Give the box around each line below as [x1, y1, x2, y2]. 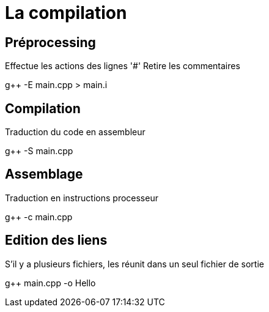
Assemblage [5, 166, 83, 182]
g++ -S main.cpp [5, 146, 73, 157]
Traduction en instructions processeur [5, 192, 158, 203]
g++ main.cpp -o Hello [5, 277, 96, 288]
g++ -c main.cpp [5, 211, 73, 222]
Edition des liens [5, 232, 108, 248]
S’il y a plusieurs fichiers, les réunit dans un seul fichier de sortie [5, 258, 264, 269]
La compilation [5, 2, 127, 23]
